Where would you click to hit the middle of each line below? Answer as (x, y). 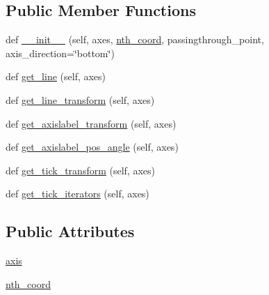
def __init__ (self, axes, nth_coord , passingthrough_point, (135, 39)
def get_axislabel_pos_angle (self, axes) (92, 147)
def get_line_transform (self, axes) (80, 99)
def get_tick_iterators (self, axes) (78, 194)
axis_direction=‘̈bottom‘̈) (60, 53)
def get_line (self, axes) (56, 76)
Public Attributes (70, 231)
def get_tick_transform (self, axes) (80, 170)
